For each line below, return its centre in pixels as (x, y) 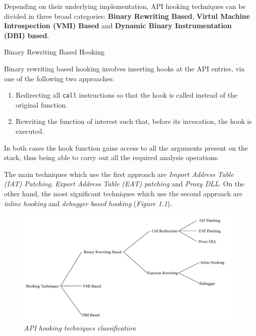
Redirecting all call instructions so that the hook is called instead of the (127, 95)
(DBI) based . (27, 35)
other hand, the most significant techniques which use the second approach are (123, 193)
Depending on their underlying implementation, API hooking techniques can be (125, 6)
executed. (30, 131)
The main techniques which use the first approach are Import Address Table (119, 174)
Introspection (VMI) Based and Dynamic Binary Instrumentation (118, 26)
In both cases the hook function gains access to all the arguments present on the (126, 147)
